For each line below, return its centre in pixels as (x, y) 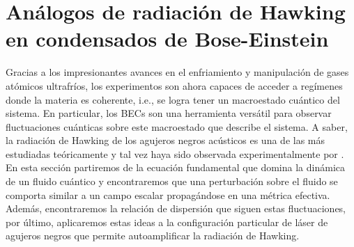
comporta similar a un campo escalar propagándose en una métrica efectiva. (168, 194)
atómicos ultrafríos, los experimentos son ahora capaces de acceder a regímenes (174, 85)
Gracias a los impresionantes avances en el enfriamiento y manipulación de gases (177, 72)
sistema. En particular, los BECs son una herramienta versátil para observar (169, 113)
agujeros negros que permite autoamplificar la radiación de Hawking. (153, 236)
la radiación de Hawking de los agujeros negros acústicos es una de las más (166, 140)
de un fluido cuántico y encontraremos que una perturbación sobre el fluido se (172, 181)
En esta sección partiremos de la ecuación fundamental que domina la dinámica (175, 167)
